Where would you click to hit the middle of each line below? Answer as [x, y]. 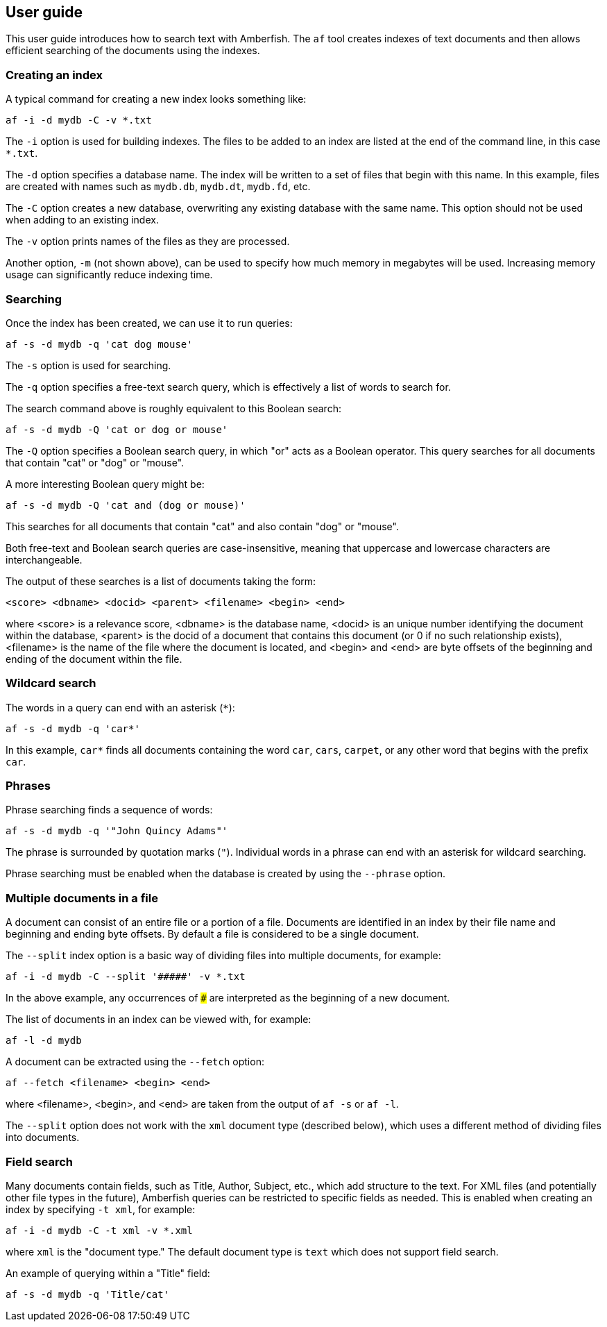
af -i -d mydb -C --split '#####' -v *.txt [126, 977]
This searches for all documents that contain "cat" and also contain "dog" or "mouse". [202, 526]
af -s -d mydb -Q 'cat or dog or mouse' [117, 429]
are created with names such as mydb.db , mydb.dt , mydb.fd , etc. [158, 187]
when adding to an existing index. [82, 220]
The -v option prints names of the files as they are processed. [148, 242]
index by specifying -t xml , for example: [101, 1209]
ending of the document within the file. [94, 659]
